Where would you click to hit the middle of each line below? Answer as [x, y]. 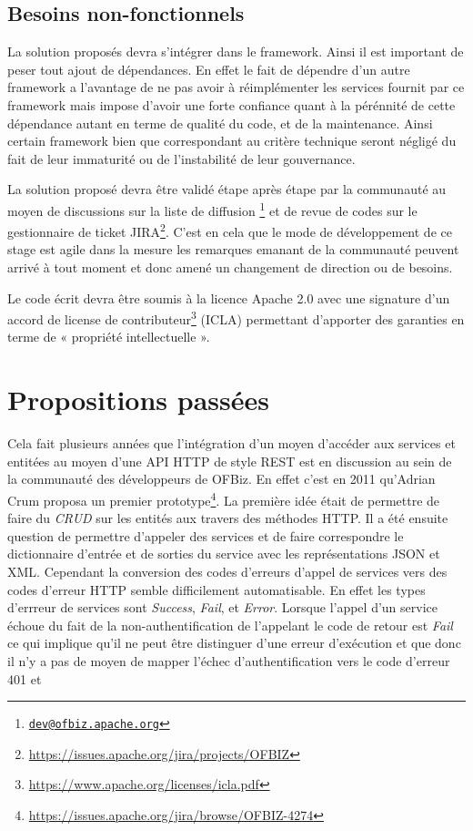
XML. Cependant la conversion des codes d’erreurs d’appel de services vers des [227, 572]
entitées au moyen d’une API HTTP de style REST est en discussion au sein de [230, 461]
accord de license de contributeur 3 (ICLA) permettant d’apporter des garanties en [236, 318]
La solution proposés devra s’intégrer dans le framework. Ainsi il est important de [236, 51]
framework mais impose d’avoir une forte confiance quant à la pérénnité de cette [231, 104]
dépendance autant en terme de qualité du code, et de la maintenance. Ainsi [220, 123]
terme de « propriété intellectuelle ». [109, 337]
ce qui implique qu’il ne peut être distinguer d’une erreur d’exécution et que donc [234, 643]
